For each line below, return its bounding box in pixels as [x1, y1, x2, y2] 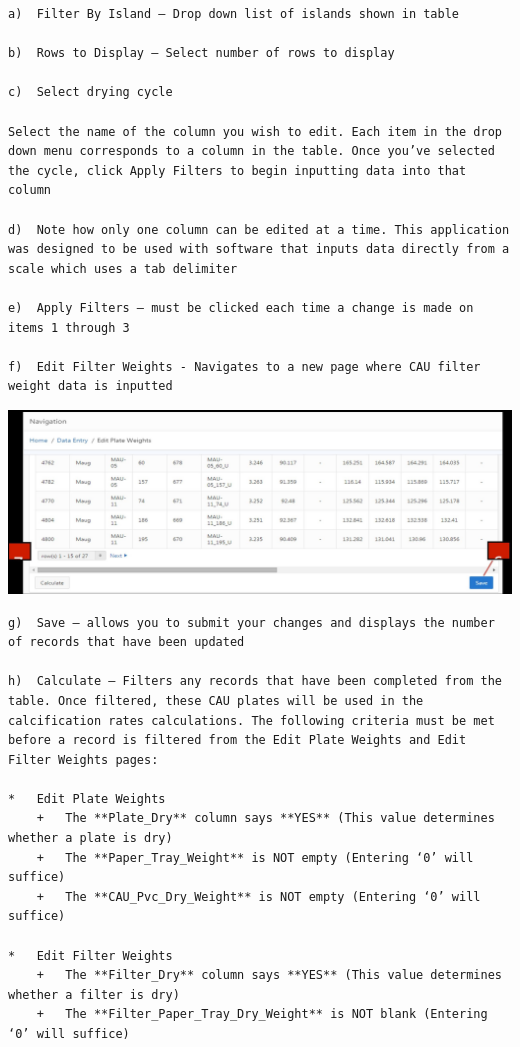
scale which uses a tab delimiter [8, 261, 238, 276]
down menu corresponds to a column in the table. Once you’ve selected [8, 144, 495, 159]
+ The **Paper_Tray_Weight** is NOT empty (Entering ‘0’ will [36, 850, 474, 865]
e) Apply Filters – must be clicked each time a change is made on [8, 300, 474, 315]
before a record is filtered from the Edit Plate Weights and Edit [8, 733, 467, 748]
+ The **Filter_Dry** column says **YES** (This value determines [36, 968, 502, 983]
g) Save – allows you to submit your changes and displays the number [8, 615, 495, 630]
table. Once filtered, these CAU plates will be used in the [8, 693, 424, 708]
